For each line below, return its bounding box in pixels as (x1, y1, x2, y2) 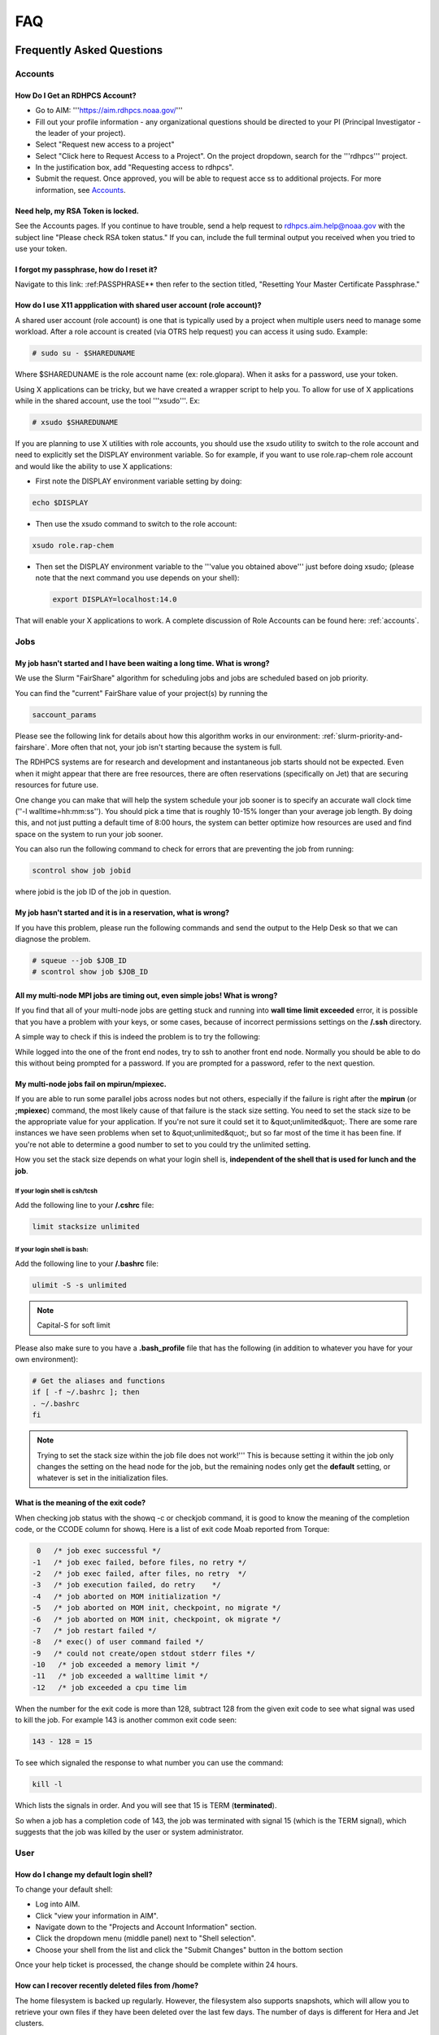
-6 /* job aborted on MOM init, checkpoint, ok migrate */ (32, 1614, 281, 1624)
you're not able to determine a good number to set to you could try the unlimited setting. (15, 1140, 311, 1149)
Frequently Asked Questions (15, 43, 163, 57)
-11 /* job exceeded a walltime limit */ (32, 1671, 209, 1681)
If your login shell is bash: (15, 1245, 89, 1254)
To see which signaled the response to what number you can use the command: (15, 1758, 284, 1768)
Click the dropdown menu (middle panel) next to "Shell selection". (35, 1933, 256, 1943)
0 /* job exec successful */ (37, 1547, 162, 1556)
